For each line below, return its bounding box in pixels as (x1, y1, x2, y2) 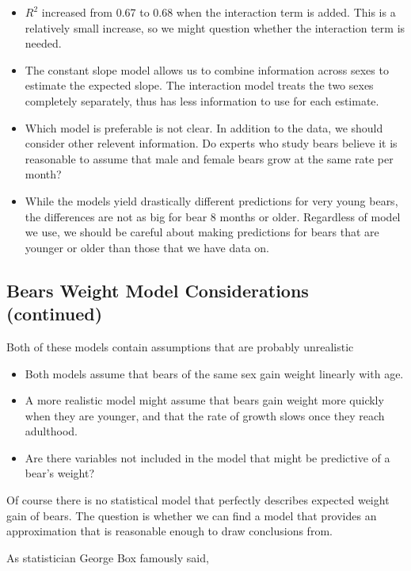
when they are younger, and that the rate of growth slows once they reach (25, 407, 385, 423)
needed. (25, 35, 62, 52)
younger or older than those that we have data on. (25, 239, 269, 255)
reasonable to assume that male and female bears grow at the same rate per (25, 150, 394, 167)
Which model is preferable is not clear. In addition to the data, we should (25, 119, 383, 136)
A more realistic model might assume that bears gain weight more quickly (25, 392, 384, 408)
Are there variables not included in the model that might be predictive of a (25, 449, 390, 466)
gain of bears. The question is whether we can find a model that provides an (6, 507, 377, 523)
